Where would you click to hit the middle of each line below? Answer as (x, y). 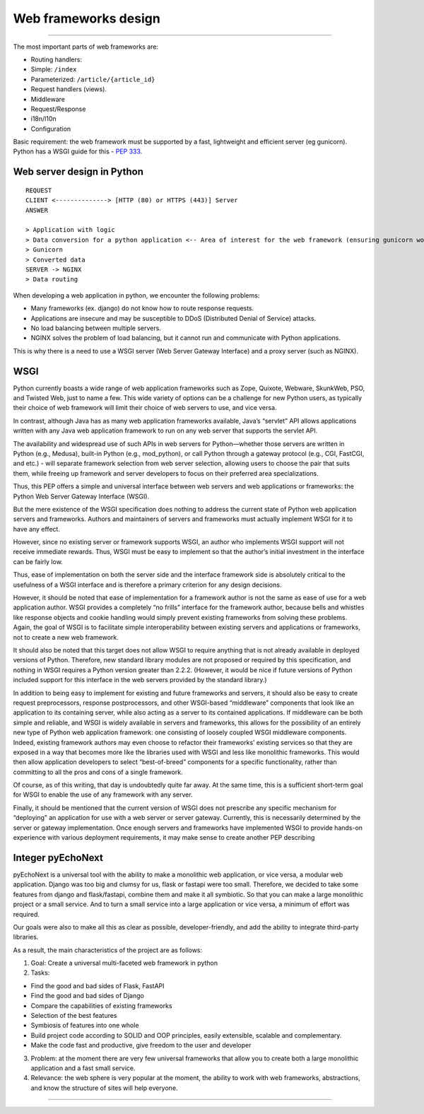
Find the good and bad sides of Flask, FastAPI (98, 985)
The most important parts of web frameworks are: (86, 47)
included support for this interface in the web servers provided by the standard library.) (140, 680)
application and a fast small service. (83, 1068)
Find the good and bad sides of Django (87, 996)
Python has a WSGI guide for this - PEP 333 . (78, 151)
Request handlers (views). (69, 89)
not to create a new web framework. (66, 637)
